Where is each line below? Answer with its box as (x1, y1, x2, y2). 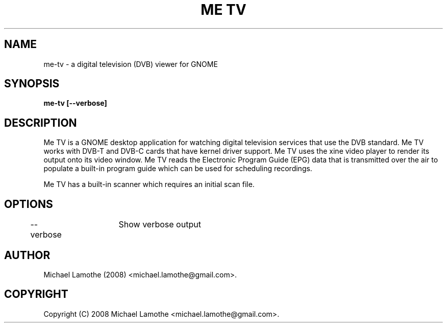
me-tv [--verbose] (43, 99, 107, 108)
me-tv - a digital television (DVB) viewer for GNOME (43, 59, 218, 68)
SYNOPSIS (4, 77, 60, 90)
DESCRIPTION (4, 116, 77, 129)
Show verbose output (118, 219, 201, 230)
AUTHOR (4, 248, 51, 262)
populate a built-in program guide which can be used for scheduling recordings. (43, 164, 312, 173)
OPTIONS (4, 197, 53, 211)
